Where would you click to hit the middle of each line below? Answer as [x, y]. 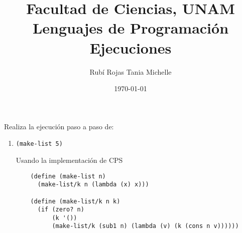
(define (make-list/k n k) [75, 201]
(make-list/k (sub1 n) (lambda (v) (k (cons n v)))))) [145, 226]
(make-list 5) [39, 144]
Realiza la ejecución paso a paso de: [59, 126]
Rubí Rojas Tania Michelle [131, 71]
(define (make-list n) [68, 176]
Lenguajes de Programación [131, 28]
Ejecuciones [131, 47]
